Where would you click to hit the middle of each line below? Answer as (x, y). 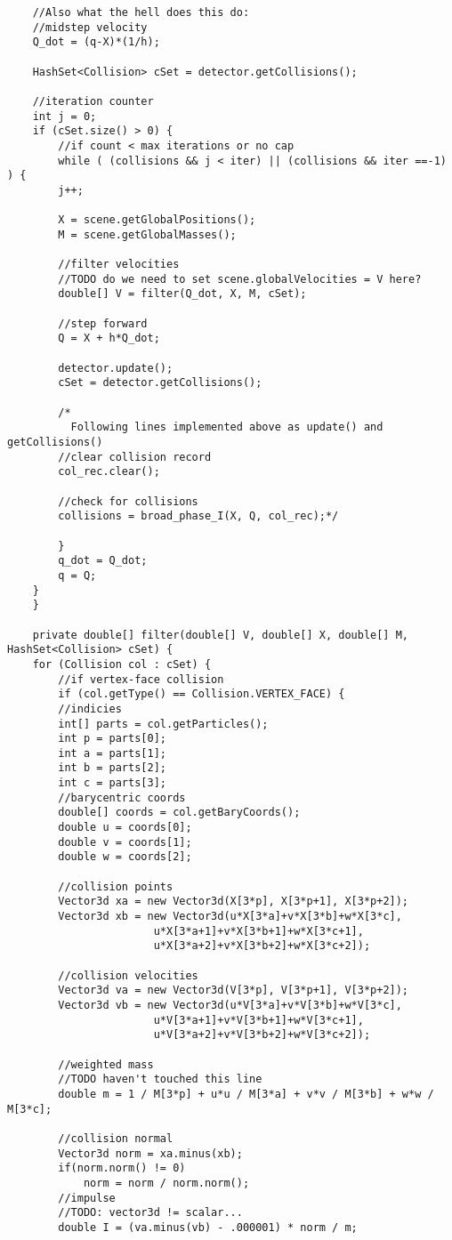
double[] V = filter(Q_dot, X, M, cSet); (182, 294)
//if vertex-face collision (141, 679)
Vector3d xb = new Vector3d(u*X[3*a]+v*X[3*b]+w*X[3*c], (230, 917)
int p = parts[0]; (112, 739)
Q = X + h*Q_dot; (109, 338)
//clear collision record (135, 457)
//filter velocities (119, 265)
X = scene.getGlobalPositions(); (157, 220)
